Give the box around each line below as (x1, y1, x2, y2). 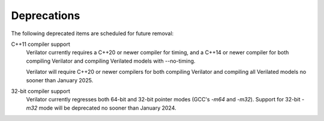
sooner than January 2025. (26, 76, 94, 83)
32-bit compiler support (11, 87, 70, 95)
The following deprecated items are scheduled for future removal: (11, 30, 174, 37)
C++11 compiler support (11, 41, 70, 48)
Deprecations (11, 9, 80, 22)
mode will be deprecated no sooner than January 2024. (38, 104, 176, 111)
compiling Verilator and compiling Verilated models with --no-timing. (26, 57, 196, 64)
